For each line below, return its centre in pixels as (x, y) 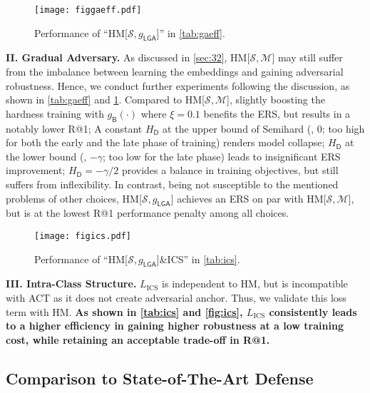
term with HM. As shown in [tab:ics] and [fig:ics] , (124, 311)
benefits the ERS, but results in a (277, 113)
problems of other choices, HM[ (74, 198)
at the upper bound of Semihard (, (238, 128)
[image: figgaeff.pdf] (88, 10)
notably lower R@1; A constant (74, 128)
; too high (343, 128)
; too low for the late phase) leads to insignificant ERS (222, 156)
